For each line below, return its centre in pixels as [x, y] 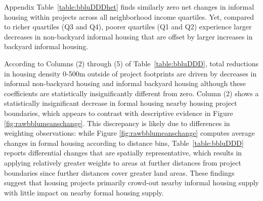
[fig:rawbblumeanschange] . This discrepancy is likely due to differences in [117, 123]
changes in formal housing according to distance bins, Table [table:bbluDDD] [124, 143]
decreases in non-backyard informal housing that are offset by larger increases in [128, 36]
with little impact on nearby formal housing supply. [84, 192]
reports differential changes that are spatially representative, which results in [123, 153]
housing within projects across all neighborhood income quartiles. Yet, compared [129, 16]
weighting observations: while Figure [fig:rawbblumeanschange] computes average [129, 133]
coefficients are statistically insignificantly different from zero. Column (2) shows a [131, 93]
